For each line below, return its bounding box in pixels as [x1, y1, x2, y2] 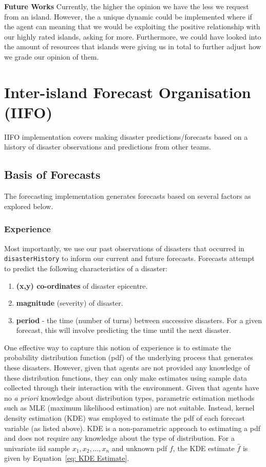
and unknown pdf [111, 442, 167, 453]
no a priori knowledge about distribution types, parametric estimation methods [4, 392, 255, 403]
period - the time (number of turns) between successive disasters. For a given [16, 314, 262, 325]
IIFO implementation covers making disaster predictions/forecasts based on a [4, 131, 248, 142]
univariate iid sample [4, 442, 70, 453]
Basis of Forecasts [4, 166, 101, 182]
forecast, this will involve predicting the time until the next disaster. [16, 325, 231, 335]
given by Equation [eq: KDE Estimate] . [4, 453, 129, 463]
